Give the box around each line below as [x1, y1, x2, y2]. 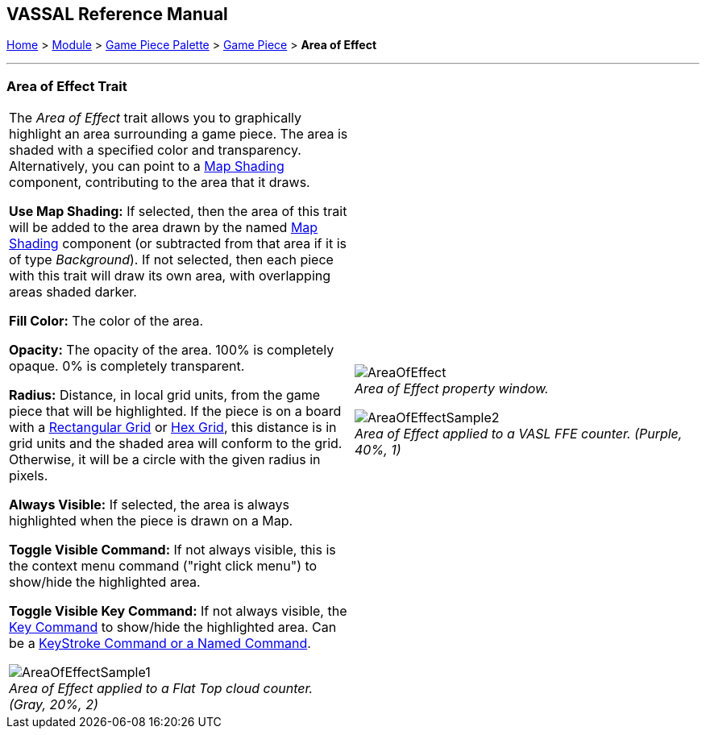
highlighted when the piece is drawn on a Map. [9, 513, 293, 529]
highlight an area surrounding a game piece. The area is [9, 126, 348, 143]
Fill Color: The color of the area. [9, 313, 204, 330]
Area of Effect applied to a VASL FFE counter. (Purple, [355, 426, 683, 442]
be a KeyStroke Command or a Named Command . [9, 635, 311, 652]
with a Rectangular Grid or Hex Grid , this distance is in [9, 419, 337, 436]
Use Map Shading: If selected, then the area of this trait [9, 203, 347, 220]
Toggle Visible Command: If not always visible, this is [9, 542, 336, 559]
